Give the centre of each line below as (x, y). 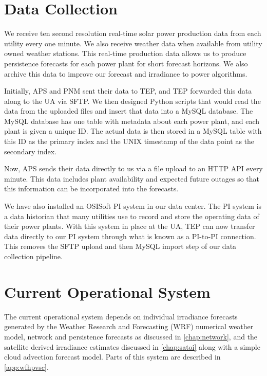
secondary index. (31, 151)
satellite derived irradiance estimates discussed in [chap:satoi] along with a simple (132, 346)
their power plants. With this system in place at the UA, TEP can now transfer (130, 226)
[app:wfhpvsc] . (26, 366)
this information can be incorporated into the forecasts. (91, 189)
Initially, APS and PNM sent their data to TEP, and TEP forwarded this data (128, 91)
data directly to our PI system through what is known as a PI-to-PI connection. (130, 236)
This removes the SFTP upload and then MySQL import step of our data (120, 246)
